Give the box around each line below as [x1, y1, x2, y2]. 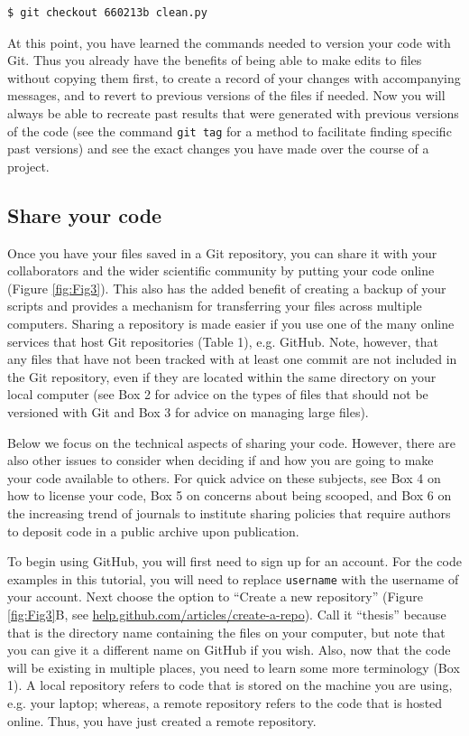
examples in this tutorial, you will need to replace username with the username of [7, 569, 459, 588]
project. [7, 156, 50, 175]
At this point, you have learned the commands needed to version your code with [7, 33, 451, 51]
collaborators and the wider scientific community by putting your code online [7, 261, 435, 280]
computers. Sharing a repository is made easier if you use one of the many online [7, 313, 455, 332]
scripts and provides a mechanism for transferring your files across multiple [7, 296, 422, 315]
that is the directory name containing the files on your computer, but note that [7, 622, 446, 641]
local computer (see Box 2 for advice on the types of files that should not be [7, 385, 428, 404]
